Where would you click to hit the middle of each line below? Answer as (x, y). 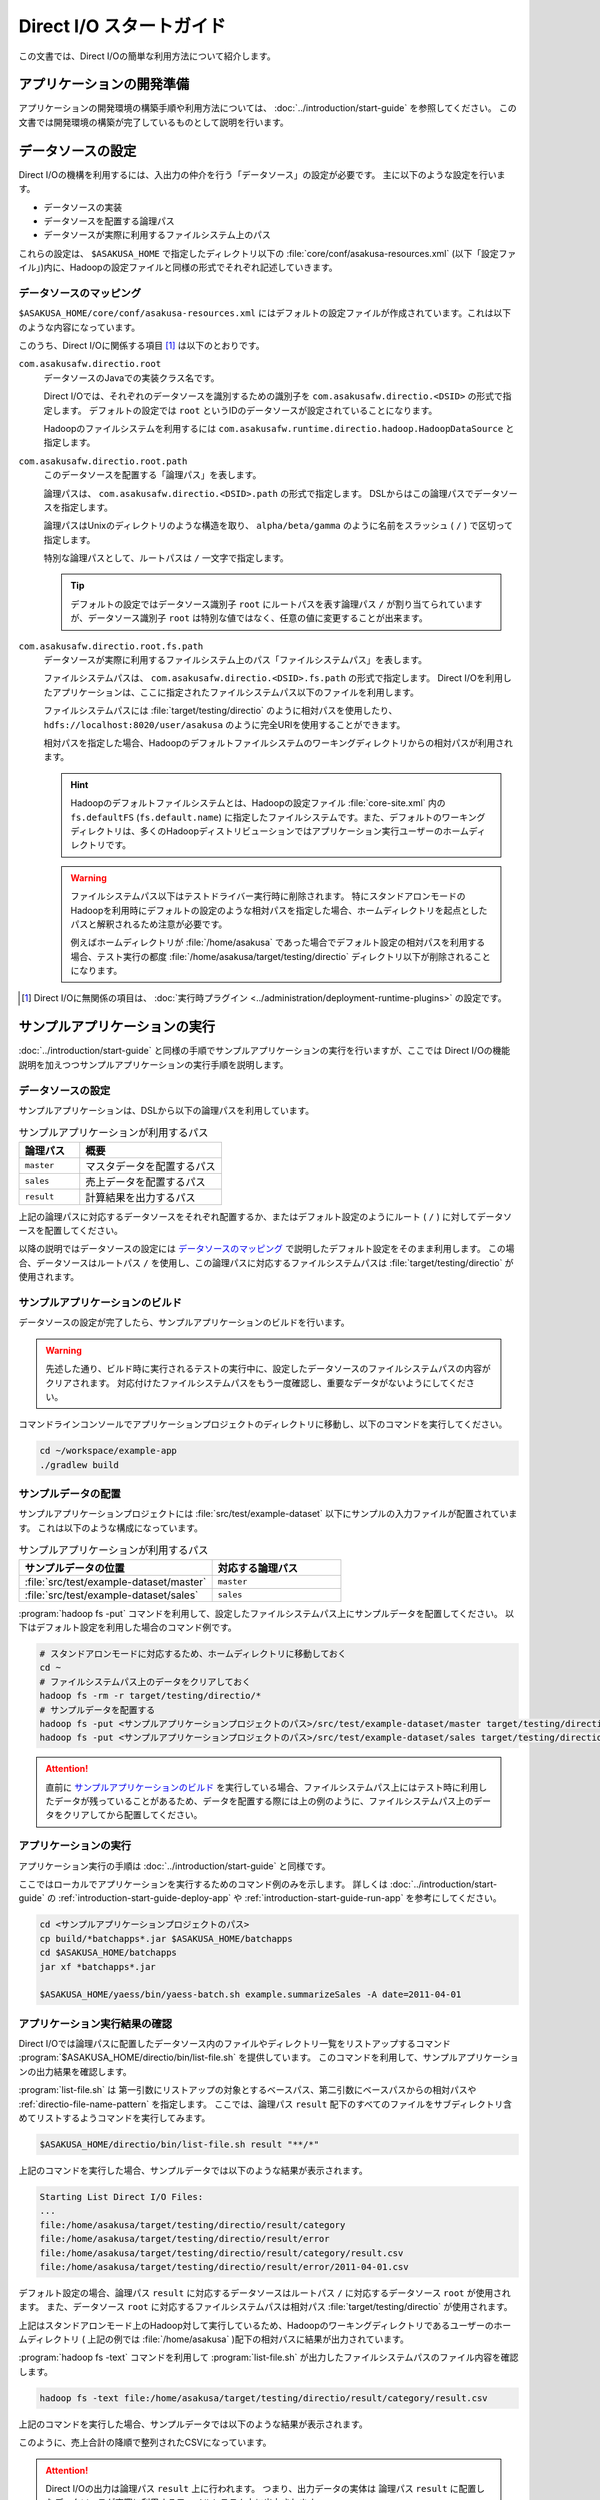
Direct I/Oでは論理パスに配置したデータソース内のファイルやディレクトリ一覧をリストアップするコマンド (235, 2044)
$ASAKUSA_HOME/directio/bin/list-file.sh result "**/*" (179, 2144)
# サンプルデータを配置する (97, 1709)
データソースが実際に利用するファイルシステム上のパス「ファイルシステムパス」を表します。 (235, 660)
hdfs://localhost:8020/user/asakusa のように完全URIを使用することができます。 (224, 724)
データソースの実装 (83, 207)
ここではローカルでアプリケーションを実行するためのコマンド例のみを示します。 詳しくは (203, 1884)
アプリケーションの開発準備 (104, 84)
